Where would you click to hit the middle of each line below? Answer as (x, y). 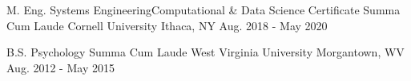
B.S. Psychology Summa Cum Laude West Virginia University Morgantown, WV (205, 52)
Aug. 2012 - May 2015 (60, 67)
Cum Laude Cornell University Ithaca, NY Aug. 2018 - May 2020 (167, 25)
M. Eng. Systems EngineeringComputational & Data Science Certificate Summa (203, 10)
